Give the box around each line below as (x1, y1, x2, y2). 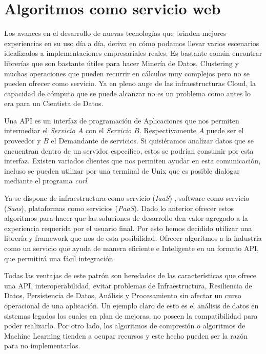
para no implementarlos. (4, 340, 80, 351)
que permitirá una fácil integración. (4, 253, 115, 263)
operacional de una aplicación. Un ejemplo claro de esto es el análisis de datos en (4, 300, 259, 310)
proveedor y (4, 135, 41, 146)
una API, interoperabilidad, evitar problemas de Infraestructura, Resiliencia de (4, 280, 252, 290)
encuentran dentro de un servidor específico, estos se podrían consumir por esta (4, 145, 254, 156)
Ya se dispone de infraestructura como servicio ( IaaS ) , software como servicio (4, 193, 250, 203)
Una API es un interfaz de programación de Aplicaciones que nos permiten (4, 115, 239, 126)
